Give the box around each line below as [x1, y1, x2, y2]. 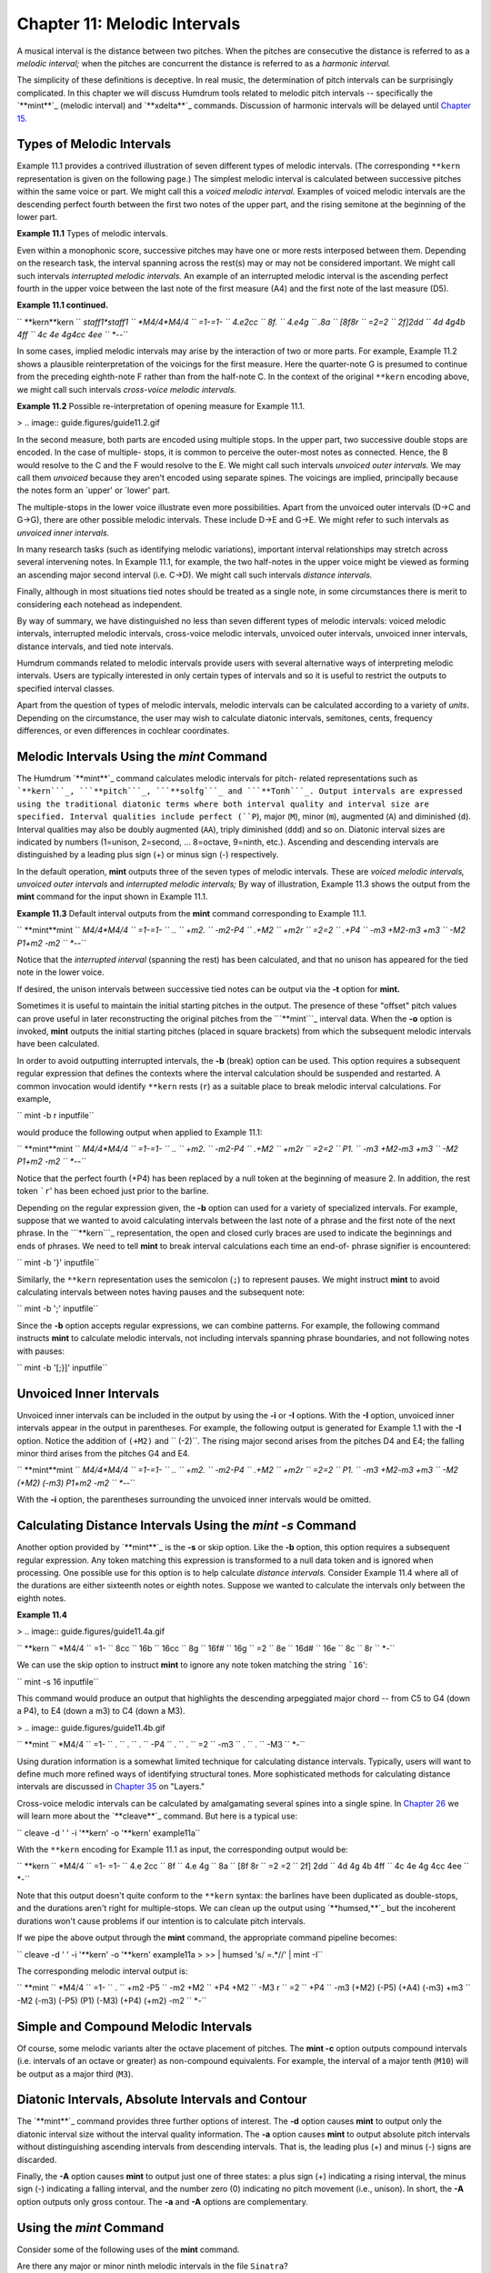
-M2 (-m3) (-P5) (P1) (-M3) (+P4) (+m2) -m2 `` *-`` [16, 1995, 207, 2006]
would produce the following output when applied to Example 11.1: [16, 1126, 263, 1137]
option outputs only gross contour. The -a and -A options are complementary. [16, 2196, 309, 2207]
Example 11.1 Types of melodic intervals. [16, 228, 168, 239]
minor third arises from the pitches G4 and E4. [16, 1448, 190, 1459]
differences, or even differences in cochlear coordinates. [16, 726, 230, 736]
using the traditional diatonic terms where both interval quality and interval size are [16, 798, 429, 809]
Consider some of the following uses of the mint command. [16, 2244, 240, 2255]
